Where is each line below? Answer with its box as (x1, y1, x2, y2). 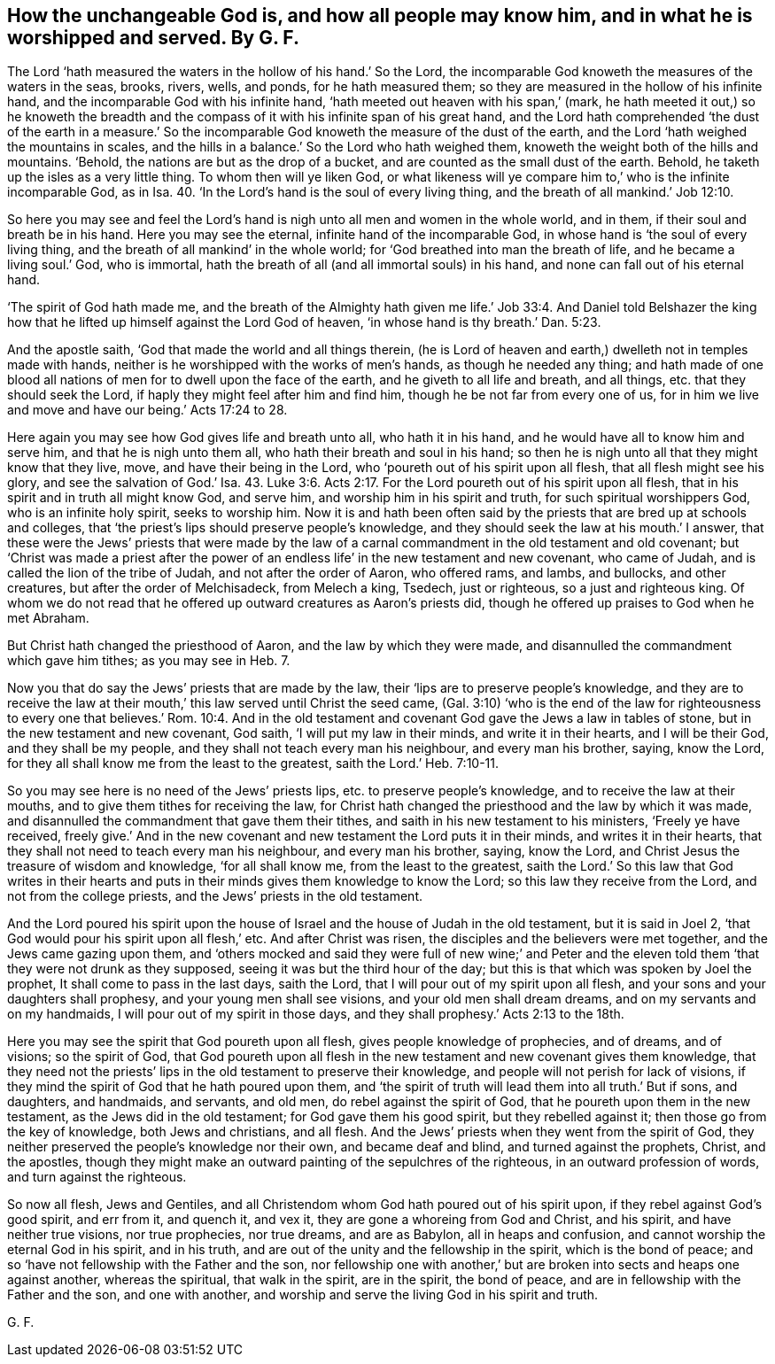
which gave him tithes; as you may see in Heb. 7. (7, 653, 291, 669)
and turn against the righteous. (7, 1169, 187, 1185)
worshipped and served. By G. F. (7, 27, 299, 49)
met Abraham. (7, 610, 89, 626)
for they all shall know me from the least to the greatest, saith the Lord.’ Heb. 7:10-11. (7, 756, 500, 771)
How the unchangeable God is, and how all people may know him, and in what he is (7, 4, 753, 27)
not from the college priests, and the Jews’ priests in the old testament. (7, 888, 422, 904)
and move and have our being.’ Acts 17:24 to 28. (7, 402, 288, 418)
